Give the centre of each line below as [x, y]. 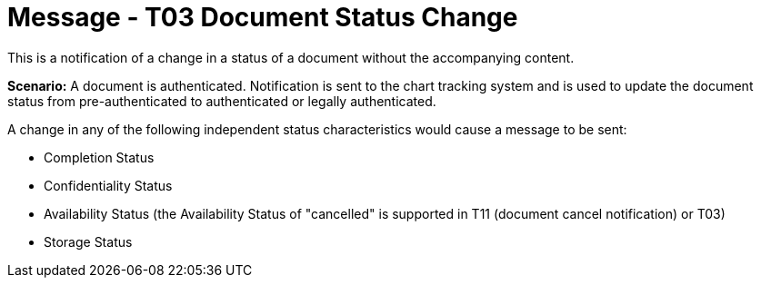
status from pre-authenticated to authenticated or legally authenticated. [222, 101]
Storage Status [88, 241]
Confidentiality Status [108, 185]
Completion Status [99, 157]
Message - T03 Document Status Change [263, 17]
